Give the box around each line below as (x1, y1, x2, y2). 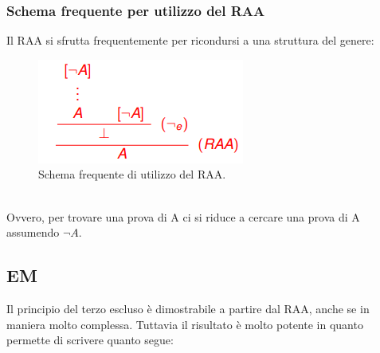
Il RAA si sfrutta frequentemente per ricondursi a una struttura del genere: (6, 32, 374, 49)
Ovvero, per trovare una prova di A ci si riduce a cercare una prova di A (6, 208, 360, 225)
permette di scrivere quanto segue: (6, 331, 174, 348)
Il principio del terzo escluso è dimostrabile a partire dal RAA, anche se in (6, 300, 370, 316)
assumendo (6, 224, 60, 241)
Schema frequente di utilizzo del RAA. (38, 166, 226, 182)
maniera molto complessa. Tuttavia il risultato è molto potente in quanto (6, 316, 363, 332)
